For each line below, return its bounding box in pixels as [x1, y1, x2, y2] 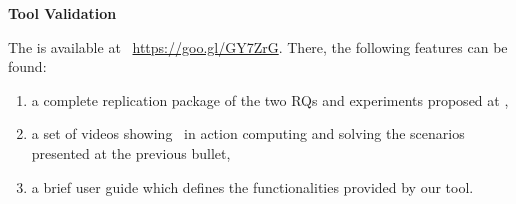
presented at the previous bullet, [31, 142, 231, 163]
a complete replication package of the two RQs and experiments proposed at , [31, 89, 509, 110]
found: [8, 56, 47, 77]
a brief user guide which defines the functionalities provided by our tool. [31, 176, 474, 197]
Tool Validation [8, 3, 117, 23]
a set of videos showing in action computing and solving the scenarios [31, 123, 465, 144]
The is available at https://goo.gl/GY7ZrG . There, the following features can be [8, 36, 508, 57]
